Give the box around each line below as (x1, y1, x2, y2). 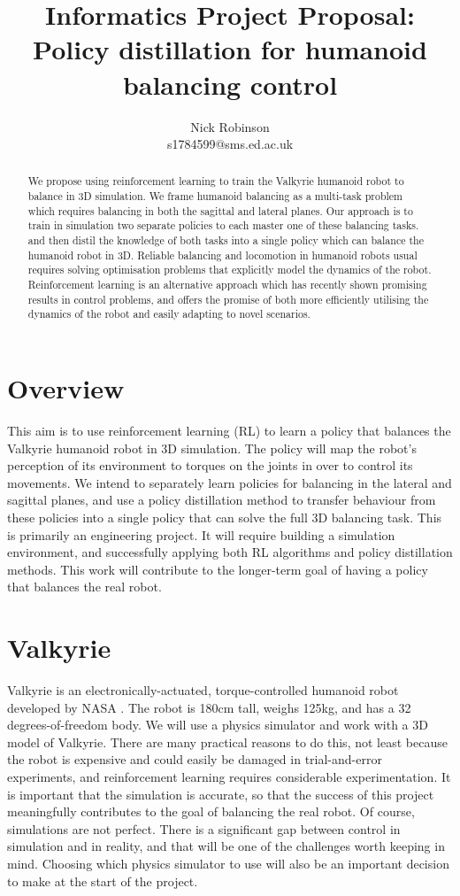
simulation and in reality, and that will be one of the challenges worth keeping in (7, 837, 445, 855)
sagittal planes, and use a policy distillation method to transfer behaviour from (7, 490, 436, 509)
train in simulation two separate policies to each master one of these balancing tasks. (27, 218, 419, 233)
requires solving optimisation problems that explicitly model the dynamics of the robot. (27, 262, 432, 277)
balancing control (122, 66, 338, 102)
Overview (7, 370, 125, 406)
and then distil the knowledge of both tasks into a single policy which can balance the (27, 233, 424, 248)
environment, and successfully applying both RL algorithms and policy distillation (7, 543, 453, 561)
